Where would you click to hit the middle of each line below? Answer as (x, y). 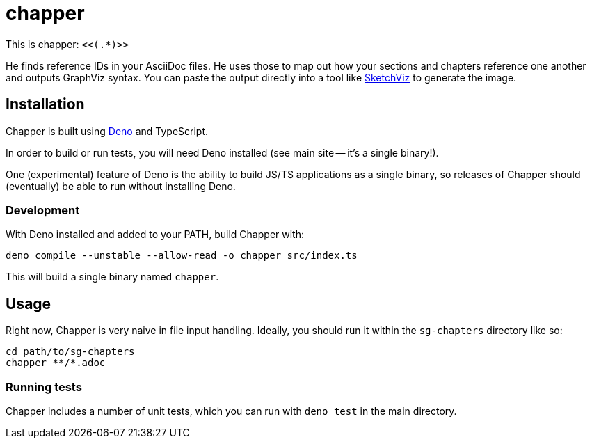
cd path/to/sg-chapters (70, 352)
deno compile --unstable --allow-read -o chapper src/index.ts (182, 256)
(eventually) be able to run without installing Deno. (121, 186)
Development (43, 210)
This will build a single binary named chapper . (112, 277)
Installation (45, 104)
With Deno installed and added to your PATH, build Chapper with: (155, 235)
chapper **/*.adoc (56, 363)
